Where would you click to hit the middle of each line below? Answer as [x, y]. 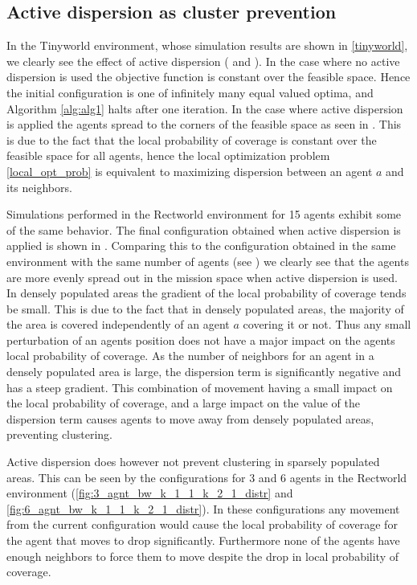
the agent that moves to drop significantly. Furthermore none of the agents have [203, 540]
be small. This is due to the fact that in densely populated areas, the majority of [205, 308]
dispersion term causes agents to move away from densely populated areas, [190, 418]
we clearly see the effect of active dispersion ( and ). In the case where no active [203, 61]
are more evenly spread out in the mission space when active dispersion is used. [202, 277]
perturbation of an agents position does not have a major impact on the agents [201, 340]
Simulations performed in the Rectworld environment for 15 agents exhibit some [204, 214]
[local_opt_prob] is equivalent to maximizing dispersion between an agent [190, 171]
